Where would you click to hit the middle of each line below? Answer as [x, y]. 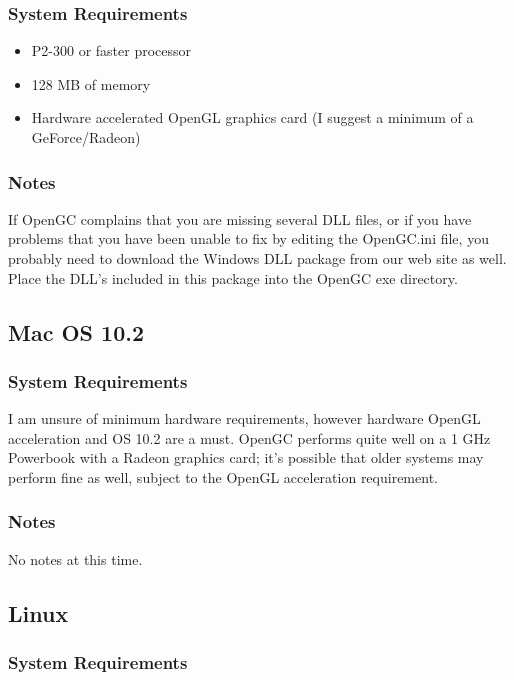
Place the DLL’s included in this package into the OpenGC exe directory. [233, 277]
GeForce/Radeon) [86, 137]
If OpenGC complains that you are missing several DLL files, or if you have [240, 218]
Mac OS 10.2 [76, 331]
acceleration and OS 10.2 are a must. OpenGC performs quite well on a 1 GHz [249, 437]
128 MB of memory [91, 83]
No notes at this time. [75, 558]
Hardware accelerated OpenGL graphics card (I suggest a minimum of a [252, 117]
